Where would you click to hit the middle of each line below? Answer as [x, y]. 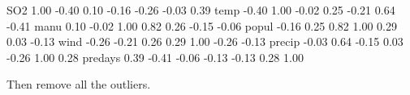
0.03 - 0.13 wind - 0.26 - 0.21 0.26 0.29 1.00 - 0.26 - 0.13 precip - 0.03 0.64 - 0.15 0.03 [205, 41]
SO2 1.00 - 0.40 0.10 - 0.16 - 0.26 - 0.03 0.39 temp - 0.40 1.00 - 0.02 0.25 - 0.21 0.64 [201, 10]
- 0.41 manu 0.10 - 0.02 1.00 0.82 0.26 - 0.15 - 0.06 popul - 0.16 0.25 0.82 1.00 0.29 [202, 25]
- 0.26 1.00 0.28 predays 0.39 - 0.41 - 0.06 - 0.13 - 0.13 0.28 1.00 [155, 57]
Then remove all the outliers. [79, 84]
